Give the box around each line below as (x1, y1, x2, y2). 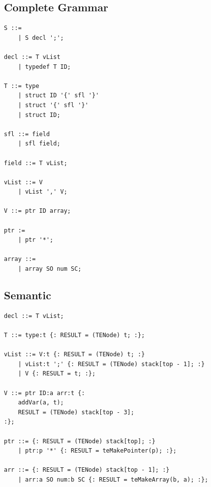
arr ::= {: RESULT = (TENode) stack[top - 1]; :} (4, 466, 170, 474)
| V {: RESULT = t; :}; (18, 370, 96, 377)
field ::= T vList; (4, 159, 67, 167)
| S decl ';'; (18, 34, 64, 41)
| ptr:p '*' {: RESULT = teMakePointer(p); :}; (18, 447, 177, 455)
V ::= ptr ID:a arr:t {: (4, 389, 85, 397)
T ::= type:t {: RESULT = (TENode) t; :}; (4, 332, 145, 339)
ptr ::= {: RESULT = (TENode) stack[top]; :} (4, 437, 155, 445)
